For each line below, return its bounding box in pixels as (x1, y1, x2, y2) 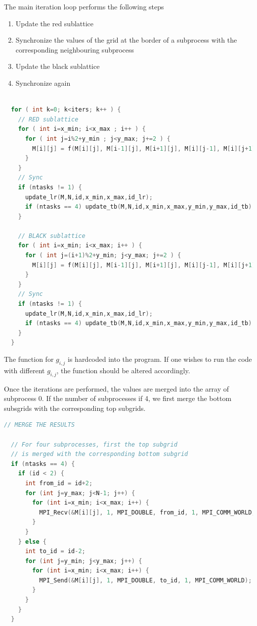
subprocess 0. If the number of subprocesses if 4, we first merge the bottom (4, 393, 232, 403)
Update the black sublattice (15, 61, 100, 71)
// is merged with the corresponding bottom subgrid (11, 451, 188, 458)
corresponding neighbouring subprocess (15, 44, 134, 55)
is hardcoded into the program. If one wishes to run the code (68, 354, 252, 364)
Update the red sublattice (15, 18, 94, 28)
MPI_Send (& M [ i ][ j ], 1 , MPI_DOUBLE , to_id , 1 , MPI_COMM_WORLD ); (39, 576, 252, 584)
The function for (4, 354, 54, 364)
